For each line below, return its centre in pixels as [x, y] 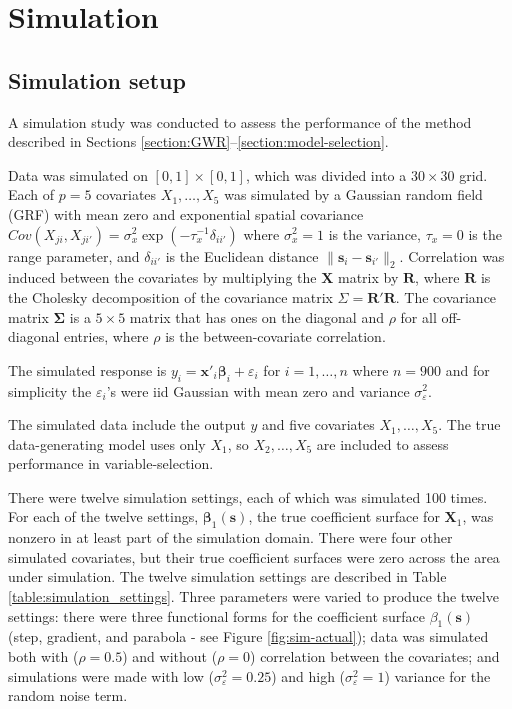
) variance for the [437, 675]
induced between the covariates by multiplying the [162, 277]
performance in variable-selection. [111, 463]
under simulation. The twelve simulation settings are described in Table [227, 576]
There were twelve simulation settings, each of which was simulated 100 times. [248, 496]
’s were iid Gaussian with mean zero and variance [258, 390]
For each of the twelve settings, [103, 516]
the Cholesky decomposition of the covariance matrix [170, 296]
